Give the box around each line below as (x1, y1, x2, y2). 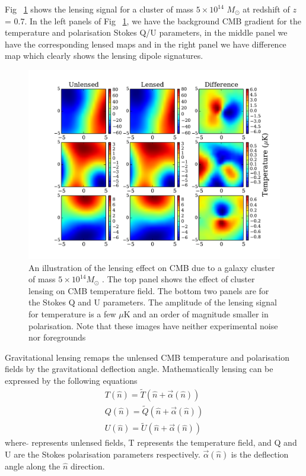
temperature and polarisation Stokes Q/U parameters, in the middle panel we (5, 26, 288, 39)
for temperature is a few (28, 307, 116, 320)
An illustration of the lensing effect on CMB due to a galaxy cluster (28, 261, 275, 273)
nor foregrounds (28, 331, 86, 343)
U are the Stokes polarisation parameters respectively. (5, 447, 200, 460)
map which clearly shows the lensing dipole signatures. (5, 49, 203, 62)
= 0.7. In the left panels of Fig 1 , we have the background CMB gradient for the (5, 14, 301, 27)
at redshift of (243, 3, 290, 15)
